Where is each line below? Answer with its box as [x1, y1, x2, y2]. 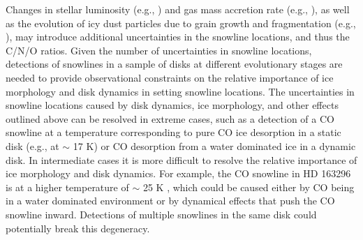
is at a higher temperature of [6, 179, 129, 194]
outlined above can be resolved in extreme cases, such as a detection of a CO [6, 111, 334, 126]
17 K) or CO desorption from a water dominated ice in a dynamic [73, 138, 356, 153]
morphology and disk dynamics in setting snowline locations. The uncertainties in [6, 84, 355, 98]
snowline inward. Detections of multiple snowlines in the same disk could [6, 207, 317, 221]
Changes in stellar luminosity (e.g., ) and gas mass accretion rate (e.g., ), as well [6, 2, 350, 16]
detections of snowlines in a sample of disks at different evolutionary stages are [6, 57, 343, 71]
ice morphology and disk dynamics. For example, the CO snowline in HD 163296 [6, 166, 351, 181]
